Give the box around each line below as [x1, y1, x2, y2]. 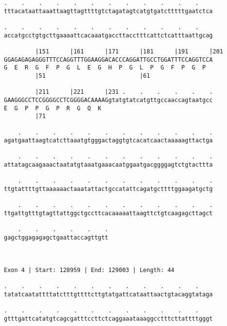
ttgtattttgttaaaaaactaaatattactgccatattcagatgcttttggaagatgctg [4, 186, 213, 193]
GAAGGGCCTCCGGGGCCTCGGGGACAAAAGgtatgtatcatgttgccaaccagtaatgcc [4, 96, 213, 103]
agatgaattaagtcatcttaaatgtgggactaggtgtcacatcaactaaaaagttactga [4, 137, 213, 144]
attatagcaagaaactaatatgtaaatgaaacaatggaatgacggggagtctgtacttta [4, 161, 213, 169]
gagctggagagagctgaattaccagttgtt [4, 234, 108, 241]
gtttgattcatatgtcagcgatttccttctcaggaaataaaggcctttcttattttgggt [4, 315, 213, 322]
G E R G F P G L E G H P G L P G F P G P [4, 64, 206, 71]
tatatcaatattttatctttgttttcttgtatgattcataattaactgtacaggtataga [4, 291, 213, 298]
